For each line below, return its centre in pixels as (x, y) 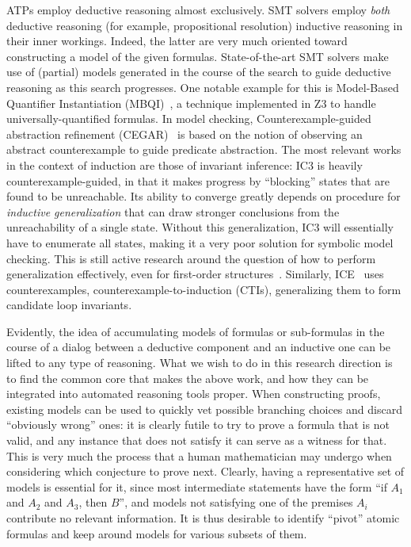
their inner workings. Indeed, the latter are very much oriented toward (177, 41)
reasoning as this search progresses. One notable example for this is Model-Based (203, 87)
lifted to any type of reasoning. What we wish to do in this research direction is (200, 363)
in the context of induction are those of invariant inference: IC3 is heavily (185, 164)
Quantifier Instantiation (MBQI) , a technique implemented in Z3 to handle (191, 103)
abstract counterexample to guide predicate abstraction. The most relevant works (204, 149)
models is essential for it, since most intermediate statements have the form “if (197, 486)
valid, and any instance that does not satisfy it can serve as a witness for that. (197, 440)
